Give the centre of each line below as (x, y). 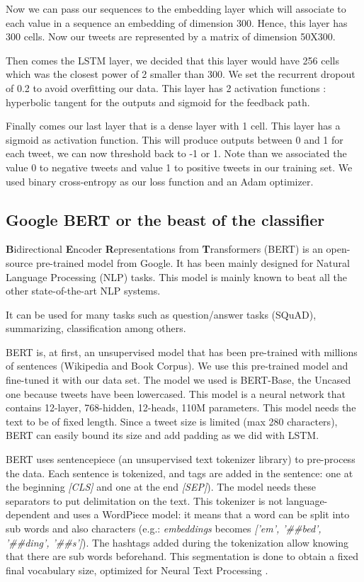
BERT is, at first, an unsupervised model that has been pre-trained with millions (182, 352)
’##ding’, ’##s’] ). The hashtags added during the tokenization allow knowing (177, 542)
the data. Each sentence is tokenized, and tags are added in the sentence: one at (180, 473)
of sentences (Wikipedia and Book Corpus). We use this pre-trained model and (177, 366)
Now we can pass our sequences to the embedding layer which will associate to (176, 8)
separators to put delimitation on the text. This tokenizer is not (144, 500)
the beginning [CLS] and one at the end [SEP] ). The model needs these (161, 487)
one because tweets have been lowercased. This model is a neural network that (176, 393)
